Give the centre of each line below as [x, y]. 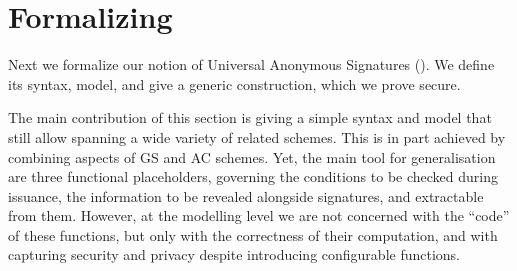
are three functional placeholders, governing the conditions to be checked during [253, 176]
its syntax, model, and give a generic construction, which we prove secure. [234, 83]
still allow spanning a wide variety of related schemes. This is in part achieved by [257, 136]
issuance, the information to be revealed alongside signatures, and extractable [246, 195]
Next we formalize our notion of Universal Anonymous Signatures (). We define [251, 64]
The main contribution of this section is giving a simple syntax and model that [250, 117]
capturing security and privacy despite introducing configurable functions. [234, 254]
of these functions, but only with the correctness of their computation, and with [253, 234]
